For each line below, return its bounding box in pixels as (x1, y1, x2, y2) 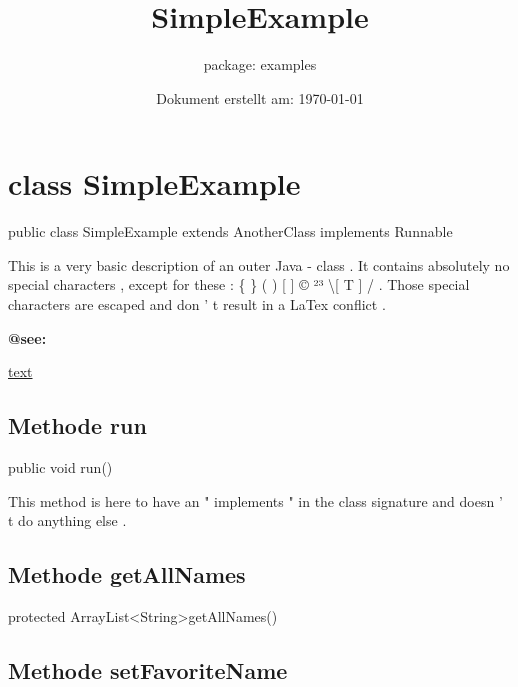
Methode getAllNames (8, 559, 246, 590)
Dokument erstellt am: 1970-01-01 (156, 87, 364, 108)
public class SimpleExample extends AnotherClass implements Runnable (8, 221, 453, 242)
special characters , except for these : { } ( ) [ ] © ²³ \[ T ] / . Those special (8, 274, 470, 295)
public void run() (8, 457, 113, 478)
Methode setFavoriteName (8, 654, 288, 685)
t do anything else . (8, 510, 127, 531)
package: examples (203, 54, 317, 75)
